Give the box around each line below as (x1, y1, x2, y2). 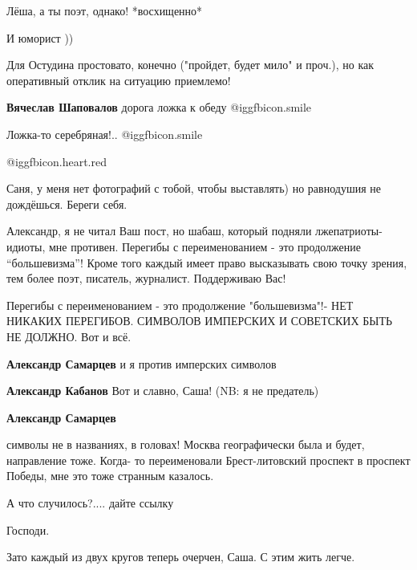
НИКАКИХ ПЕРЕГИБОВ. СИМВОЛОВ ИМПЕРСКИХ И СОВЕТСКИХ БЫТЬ (6, 312, 393, 329)
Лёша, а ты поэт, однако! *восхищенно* (6, 2, 203, 18)
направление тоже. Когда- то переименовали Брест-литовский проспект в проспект (6, 451, 411, 468)
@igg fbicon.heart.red (6, 153, 107, 169)
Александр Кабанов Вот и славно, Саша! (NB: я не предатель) (6, 382, 319, 399)
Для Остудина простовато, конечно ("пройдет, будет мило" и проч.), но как (6, 56, 374, 73)
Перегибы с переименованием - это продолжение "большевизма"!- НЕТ (6, 296, 354, 313)
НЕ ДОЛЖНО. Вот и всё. (6, 328, 132, 344)
